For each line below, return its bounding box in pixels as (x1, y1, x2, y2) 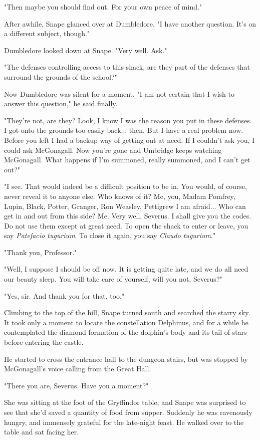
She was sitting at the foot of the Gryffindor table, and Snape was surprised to (4, 397, 246, 407)
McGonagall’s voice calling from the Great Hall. (4, 363, 151, 374)
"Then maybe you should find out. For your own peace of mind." (4, 2, 202, 12)
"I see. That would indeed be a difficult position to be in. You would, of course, (4, 181, 247, 191)
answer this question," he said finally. (4, 98, 118, 109)
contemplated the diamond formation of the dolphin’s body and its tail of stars (4, 327, 247, 337)
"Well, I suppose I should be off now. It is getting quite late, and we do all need (4, 264, 248, 274)
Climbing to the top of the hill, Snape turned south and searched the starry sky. (4, 307, 250, 318)
